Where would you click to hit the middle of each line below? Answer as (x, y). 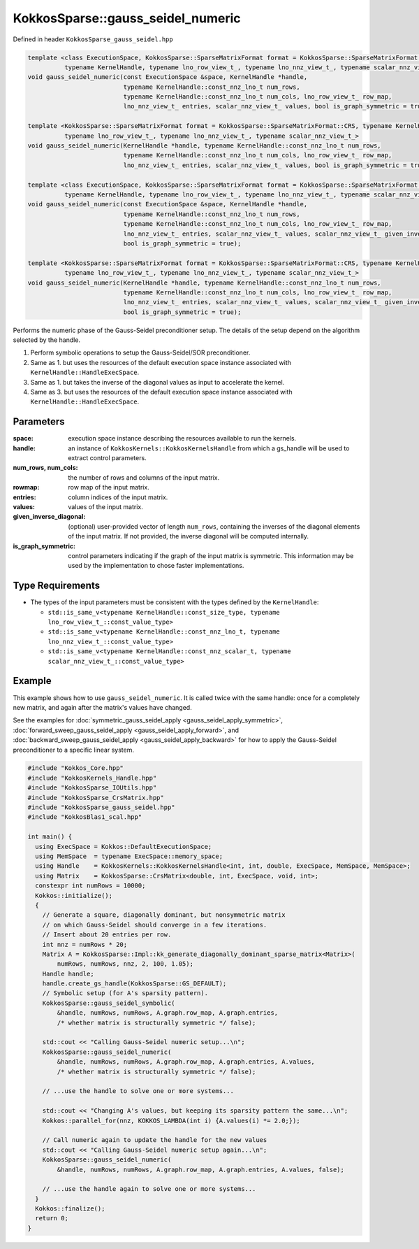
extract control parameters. (107, 458)
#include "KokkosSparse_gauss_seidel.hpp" (101, 807)
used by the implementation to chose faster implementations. (156, 566)
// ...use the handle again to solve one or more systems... (149, 1189)
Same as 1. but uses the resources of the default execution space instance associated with (161, 362)
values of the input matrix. (105, 507)
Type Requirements (57, 586)
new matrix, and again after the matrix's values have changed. (102, 707)
